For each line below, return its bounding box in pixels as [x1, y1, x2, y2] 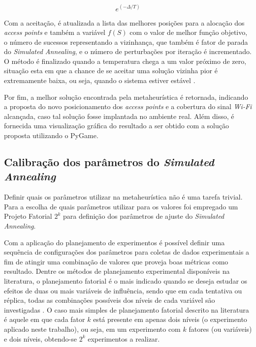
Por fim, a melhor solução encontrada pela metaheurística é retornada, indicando [4, 91, 248, 102]
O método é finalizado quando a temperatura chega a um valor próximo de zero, [4, 56, 247, 66]
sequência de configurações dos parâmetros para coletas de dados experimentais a [4, 247, 250, 257]
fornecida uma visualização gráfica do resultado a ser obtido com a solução [4, 120, 229, 131]
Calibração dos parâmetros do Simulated [4, 154, 215, 170]
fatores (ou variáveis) [189, 323, 252, 334]
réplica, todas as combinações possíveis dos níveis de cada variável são [4, 295, 215, 305]
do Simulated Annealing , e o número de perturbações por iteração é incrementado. [4, 46, 252, 57]
